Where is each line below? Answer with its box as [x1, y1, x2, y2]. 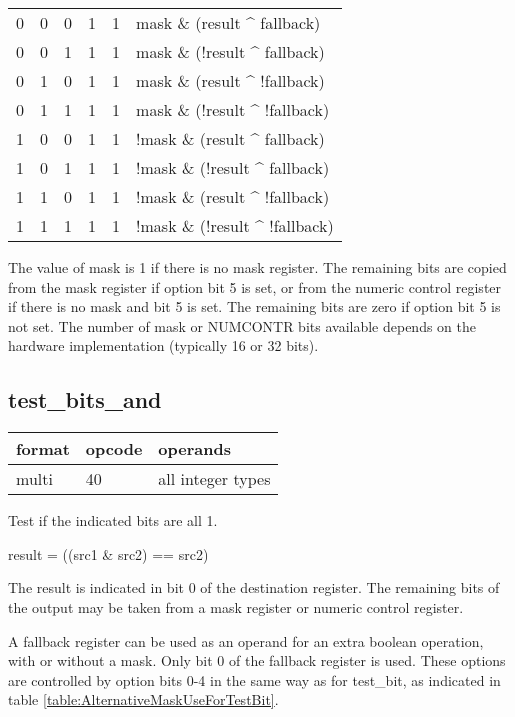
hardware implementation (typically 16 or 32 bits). [8, 335, 319, 356]
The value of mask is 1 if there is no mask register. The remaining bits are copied [8, 257, 507, 277]
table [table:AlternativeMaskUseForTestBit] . [8, 689, 279, 710]
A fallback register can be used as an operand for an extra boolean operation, [8, 630, 484, 651]
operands [158, 437, 231, 461]
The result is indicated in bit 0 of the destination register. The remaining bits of [8, 577, 500, 598]
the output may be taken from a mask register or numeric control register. [8, 596, 464, 617]
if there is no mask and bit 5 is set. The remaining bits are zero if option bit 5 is [8, 296, 501, 317]
